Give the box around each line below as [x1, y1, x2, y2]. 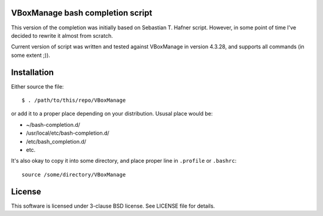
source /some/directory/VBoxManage [22, 171, 126, 178]
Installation [11, 67, 54, 77]
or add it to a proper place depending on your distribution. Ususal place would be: [11, 110, 213, 117]
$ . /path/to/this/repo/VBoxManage [22, 96, 126, 104]
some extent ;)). [11, 51, 50, 59]
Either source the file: [11, 83, 64, 90]
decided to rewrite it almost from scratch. [11, 32, 113, 39]
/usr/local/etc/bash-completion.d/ [26, 129, 110, 137]
